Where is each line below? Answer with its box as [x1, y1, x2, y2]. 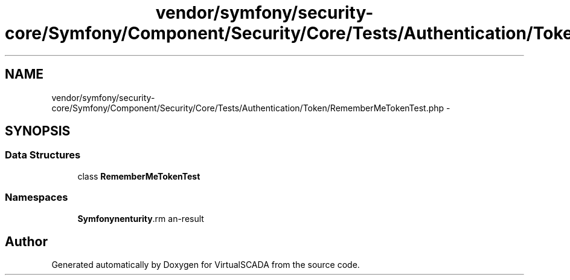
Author [5, 233, 48, 249]
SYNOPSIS [5, 123, 71, 139]
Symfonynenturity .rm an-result [77, 213, 204, 224]
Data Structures [5, 149, 81, 161]
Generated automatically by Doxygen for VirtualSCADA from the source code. [51, 259, 360, 270]
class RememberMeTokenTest [77, 171, 200, 181]
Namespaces [5, 191, 68, 204]
